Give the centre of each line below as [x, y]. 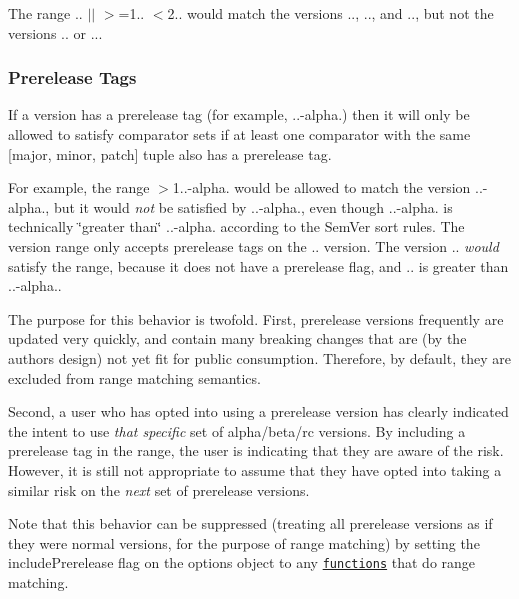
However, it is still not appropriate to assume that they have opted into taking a [255, 469]
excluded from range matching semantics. [134, 377]
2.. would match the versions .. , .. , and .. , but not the [330, 13]
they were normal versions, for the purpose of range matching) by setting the [244, 542]
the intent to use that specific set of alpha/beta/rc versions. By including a [237, 430]
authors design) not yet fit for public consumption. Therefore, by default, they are [259, 357]
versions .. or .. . [55, 32]
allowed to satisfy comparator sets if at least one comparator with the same [239, 134]
